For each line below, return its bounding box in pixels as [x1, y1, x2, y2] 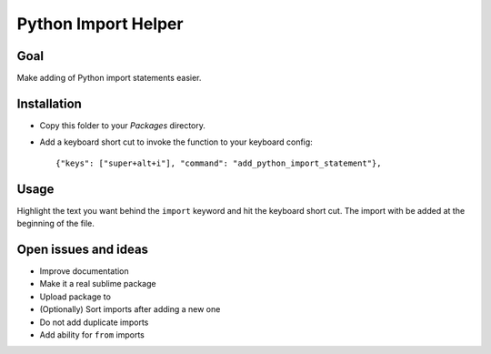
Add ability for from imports [39, 329, 145, 340]
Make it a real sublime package [39, 278, 156, 289]
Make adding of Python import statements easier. [16, 73, 202, 84]
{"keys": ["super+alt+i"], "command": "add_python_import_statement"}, [55, 157, 382, 168]
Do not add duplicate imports [39, 317, 149, 328]
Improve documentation [39, 265, 129, 277]
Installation [16, 96, 82, 111]
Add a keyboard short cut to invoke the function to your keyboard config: [39, 137, 313, 147]
